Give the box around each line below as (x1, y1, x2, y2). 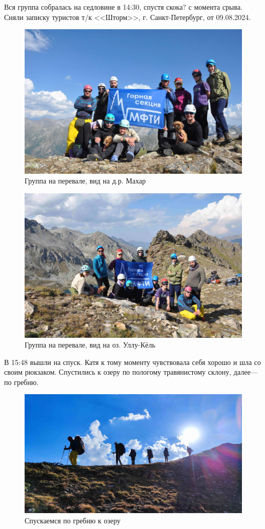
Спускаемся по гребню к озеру (25, 515, 121, 525)
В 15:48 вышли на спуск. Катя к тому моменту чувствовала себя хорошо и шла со (4, 356, 261, 367)
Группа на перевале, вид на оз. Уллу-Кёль (25, 339, 155, 350)
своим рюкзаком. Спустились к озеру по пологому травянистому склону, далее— (4, 367, 258, 377)
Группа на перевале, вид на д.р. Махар (25, 175, 146, 186)
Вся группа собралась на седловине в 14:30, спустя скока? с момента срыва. (4, 2, 242, 12)
